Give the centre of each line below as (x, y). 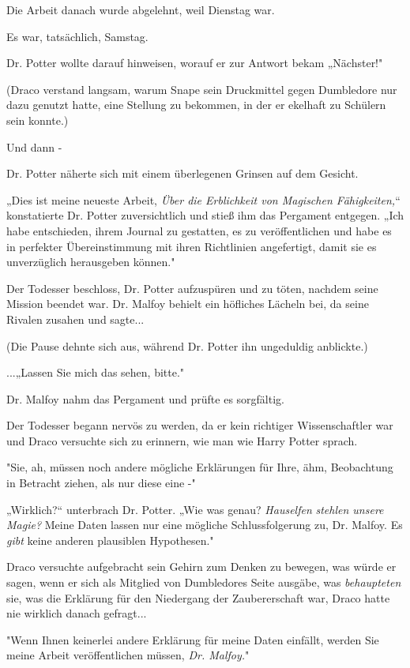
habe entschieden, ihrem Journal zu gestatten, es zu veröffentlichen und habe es (199, 230)
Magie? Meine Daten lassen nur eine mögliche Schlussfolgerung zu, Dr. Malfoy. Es (205, 525)
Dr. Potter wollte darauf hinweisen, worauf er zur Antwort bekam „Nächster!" (195, 63)
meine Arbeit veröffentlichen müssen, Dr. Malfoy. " (128, 655)
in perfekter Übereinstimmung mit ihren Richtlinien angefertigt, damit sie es (192, 246)
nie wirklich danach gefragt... (77, 613)
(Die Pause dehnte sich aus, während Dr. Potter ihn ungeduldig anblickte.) (187, 345)
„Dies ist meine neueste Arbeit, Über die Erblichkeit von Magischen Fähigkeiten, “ (203, 199)
